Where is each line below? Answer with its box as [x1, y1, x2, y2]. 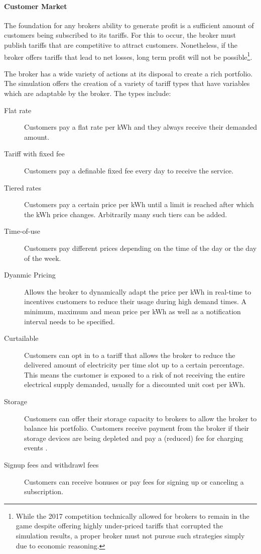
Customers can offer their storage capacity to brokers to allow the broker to [24, 413, 257, 423]
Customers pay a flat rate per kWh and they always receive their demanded [24, 122, 257, 132]
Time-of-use [4, 226, 41, 236]
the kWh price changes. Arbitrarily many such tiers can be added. [24, 209, 227, 219]
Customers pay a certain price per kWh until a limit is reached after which [24, 199, 254, 210]
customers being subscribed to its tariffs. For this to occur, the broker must [4, 30, 236, 40]
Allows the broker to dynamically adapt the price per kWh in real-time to [24, 286, 251, 297]
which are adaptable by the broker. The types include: [4, 88, 171, 99]
